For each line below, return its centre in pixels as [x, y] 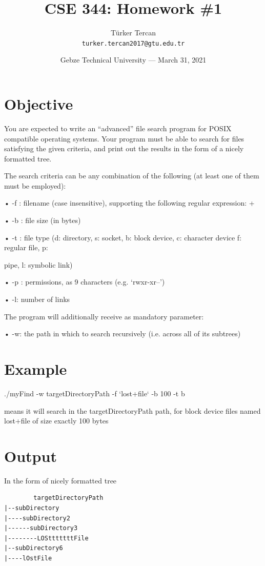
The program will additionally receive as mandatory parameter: [104, 316]
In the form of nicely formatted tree [60, 480]
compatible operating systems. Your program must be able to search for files [124, 138]
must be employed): [35, 185]
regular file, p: [26, 247]
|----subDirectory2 [37, 518]
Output [30, 456]
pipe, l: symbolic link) [38, 264]
